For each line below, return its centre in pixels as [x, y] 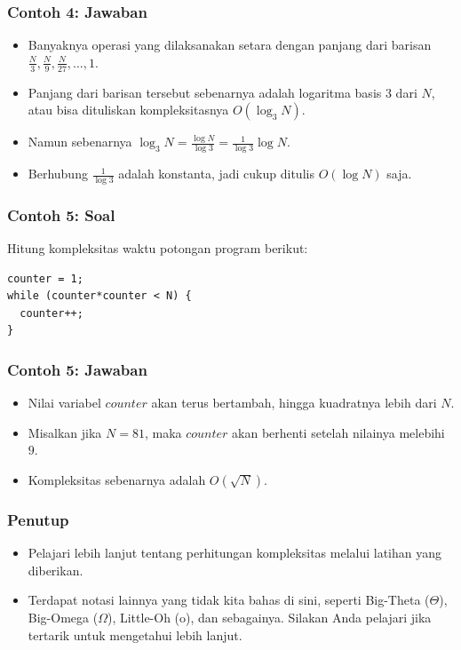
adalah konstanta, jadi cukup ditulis [216, 174]
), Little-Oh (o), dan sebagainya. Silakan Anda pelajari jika [269, 618]
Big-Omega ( [63, 618]
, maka [163, 432]
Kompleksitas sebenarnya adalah [117, 480]
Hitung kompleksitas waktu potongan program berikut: [158, 248]
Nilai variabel [64, 403]
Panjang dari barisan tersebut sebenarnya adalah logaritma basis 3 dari [223, 92]
